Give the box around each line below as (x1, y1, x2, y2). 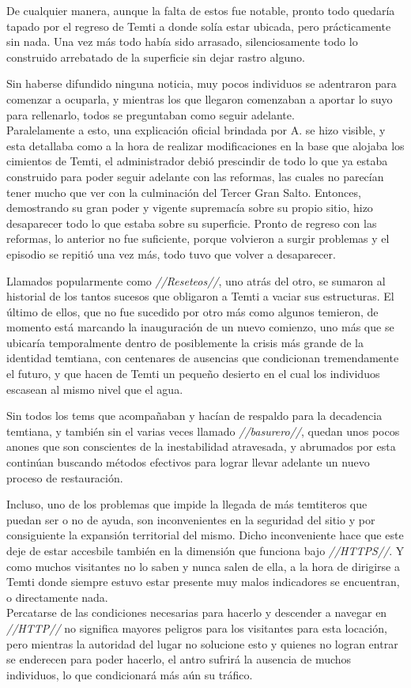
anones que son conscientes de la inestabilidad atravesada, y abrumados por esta (6, 438, 396, 455)
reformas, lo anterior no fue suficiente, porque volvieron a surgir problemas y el (6, 230, 390, 247)
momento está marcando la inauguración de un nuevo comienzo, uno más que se (6, 319, 394, 335)
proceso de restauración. (6, 469, 123, 486)
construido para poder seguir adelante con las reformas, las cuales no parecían (6, 168, 384, 184)
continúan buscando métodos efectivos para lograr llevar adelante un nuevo (6, 454, 370, 471)
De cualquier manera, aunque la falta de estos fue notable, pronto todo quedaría (6, 2, 395, 18)
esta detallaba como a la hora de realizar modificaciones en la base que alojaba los (6, 137, 405, 153)
